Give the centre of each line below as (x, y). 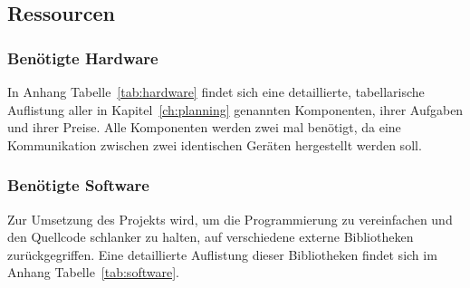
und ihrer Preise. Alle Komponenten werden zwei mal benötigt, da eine (204, 127)
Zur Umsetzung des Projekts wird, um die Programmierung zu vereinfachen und (230, 219)
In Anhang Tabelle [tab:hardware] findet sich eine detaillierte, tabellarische (216, 91)
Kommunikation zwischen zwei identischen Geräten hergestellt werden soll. (215, 144)
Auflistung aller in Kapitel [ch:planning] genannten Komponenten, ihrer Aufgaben (235, 109)
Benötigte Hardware (83, 58)
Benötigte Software (78, 185)
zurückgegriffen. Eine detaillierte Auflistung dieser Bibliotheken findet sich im (222, 254)
